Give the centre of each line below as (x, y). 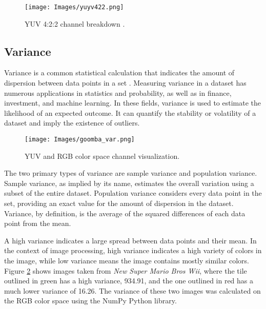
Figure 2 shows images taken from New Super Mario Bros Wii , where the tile (126, 270)
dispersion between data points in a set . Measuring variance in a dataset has (125, 83)
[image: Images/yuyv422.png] (74, 7)
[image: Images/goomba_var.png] (80, 140)
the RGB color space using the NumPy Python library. (90, 301)
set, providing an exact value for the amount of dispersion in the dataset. (119, 203)
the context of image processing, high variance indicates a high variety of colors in (133, 250)
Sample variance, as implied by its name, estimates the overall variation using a (129, 183)
